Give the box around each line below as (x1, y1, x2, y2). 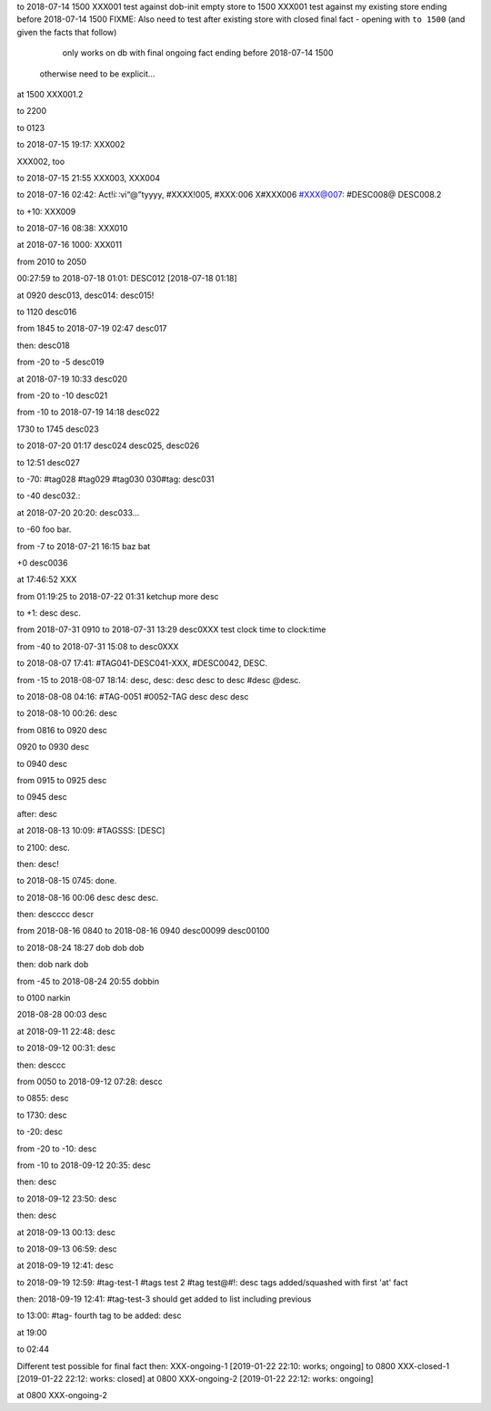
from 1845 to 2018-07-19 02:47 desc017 (16, 323, 167, 334)
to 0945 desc (16, 792, 67, 803)
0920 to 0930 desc (16, 741, 90, 752)
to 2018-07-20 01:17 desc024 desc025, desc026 (16, 440, 200, 451)
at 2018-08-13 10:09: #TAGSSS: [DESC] (16, 825, 165, 836)
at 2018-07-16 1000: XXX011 (16, 240, 123, 251)
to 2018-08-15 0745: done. (16, 875, 117, 886)
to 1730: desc (16, 1109, 67, 1120)
